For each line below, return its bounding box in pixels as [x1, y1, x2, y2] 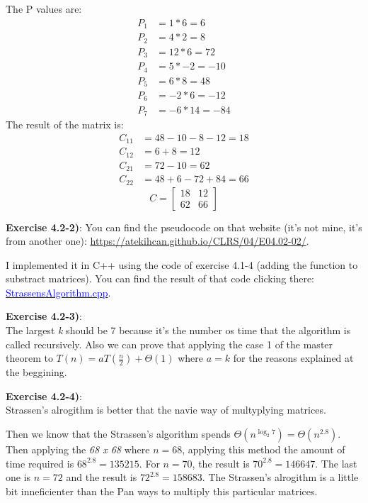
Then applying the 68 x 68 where [6, 442, 150, 457]
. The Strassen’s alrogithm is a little [202, 470, 359, 485]
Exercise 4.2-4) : [6, 388, 82, 403]
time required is [6, 455, 74, 470]
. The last [315, 455, 357, 470]
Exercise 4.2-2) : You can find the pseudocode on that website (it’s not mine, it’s [6, 219, 362, 234]
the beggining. [6, 365, 67, 380]
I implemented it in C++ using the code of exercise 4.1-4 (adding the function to [6, 257, 358, 272]
